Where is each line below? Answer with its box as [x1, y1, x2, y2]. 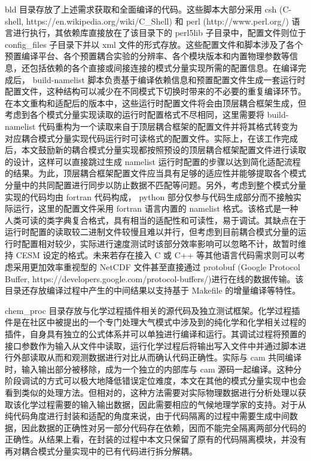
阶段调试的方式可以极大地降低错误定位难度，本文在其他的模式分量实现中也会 [5, 374, 306, 387]
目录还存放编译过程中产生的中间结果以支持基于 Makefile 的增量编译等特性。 [5, 284, 301, 297]
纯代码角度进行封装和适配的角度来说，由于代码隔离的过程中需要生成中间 [5, 410, 289, 422]
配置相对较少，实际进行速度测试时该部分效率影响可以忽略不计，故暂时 [21, 237, 298, 249]
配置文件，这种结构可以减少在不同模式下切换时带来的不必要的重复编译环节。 [5, 85, 306, 97]
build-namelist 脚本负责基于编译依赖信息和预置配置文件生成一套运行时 [32, 73, 306, 86]
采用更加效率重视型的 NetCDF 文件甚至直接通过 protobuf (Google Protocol [13, 261, 300, 273]
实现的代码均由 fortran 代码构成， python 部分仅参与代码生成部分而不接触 [5, 190, 293, 203]
